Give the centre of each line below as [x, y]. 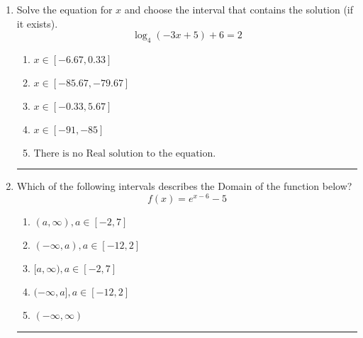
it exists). [37, 23]
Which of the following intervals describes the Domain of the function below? [184, 185]
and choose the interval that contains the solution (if [239, 9]
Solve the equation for [65, 9]
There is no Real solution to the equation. [125, 153]
